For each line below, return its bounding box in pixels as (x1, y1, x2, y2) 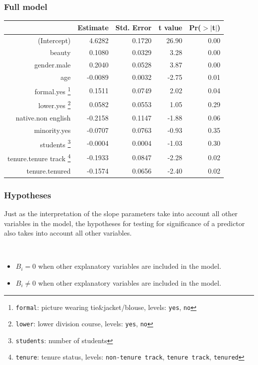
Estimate (77, 22, 109, 32)
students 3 (40, 137, 71, 149)
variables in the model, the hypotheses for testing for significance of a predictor (4, 218, 245, 228)
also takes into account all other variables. (4, 228, 132, 238)
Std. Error (115, 22, 152, 32)
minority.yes (34, 124, 71, 135)
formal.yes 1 (34, 84, 71, 96)
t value (158, 22, 183, 32)
